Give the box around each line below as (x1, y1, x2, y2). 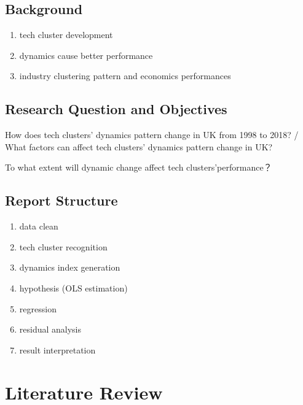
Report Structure (5, 191, 118, 210)
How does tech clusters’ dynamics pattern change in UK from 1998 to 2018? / (5, 128, 299, 141)
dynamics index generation (19, 261, 120, 274)
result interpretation (19, 343, 96, 356)
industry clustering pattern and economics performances (19, 69, 231, 82)
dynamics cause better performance (19, 48, 153, 61)
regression (19, 302, 57, 315)
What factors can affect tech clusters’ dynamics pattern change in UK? (5, 140, 273, 153)
